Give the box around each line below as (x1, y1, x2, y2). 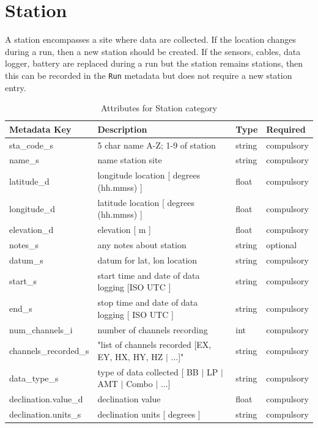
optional (266, 238, 297, 251)
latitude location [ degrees (97, 196, 194, 208)
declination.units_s (9, 408, 81, 421)
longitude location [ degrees (97, 169, 201, 182)
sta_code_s (9, 138, 54, 151)
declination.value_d (9, 393, 83, 405)
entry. (5, 81, 26, 94)
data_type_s (9, 371, 59, 384)
